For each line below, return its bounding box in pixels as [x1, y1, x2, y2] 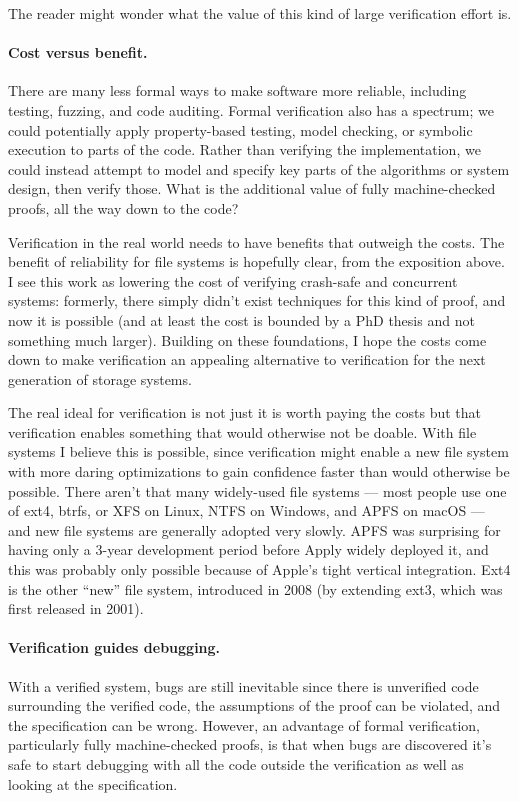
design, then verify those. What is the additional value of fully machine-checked [8, 178, 496, 199]
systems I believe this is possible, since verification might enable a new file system [8, 441, 509, 462]
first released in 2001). [8, 598, 144, 619]
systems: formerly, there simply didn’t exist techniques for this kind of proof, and [8, 290, 506, 311]
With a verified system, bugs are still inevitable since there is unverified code [8, 675, 479, 696]
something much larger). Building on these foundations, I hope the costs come [8, 329, 487, 350]
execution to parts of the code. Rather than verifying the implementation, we [8, 139, 481, 160]
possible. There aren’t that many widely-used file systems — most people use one [8, 480, 507, 501]
